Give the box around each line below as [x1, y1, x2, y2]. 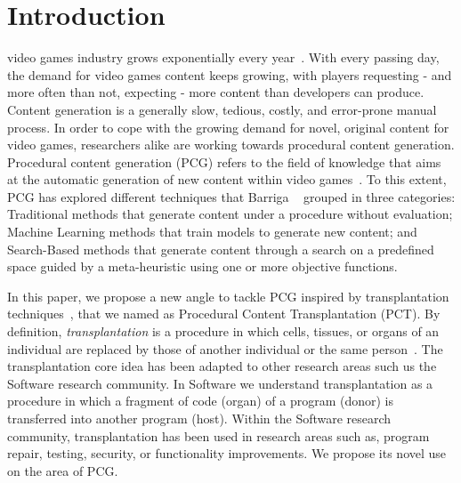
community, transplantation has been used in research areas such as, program [7, 426, 430, 445]
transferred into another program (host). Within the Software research [7, 409, 392, 427]
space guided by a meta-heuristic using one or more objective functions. [7, 257, 398, 276]
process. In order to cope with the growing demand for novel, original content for [7, 117, 449, 136]
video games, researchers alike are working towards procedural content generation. [7, 135, 455, 154]
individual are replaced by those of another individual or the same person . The [7, 339, 443, 358]
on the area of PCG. [7, 461, 118, 479]
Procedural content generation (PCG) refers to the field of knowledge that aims [7, 152, 441, 171]
